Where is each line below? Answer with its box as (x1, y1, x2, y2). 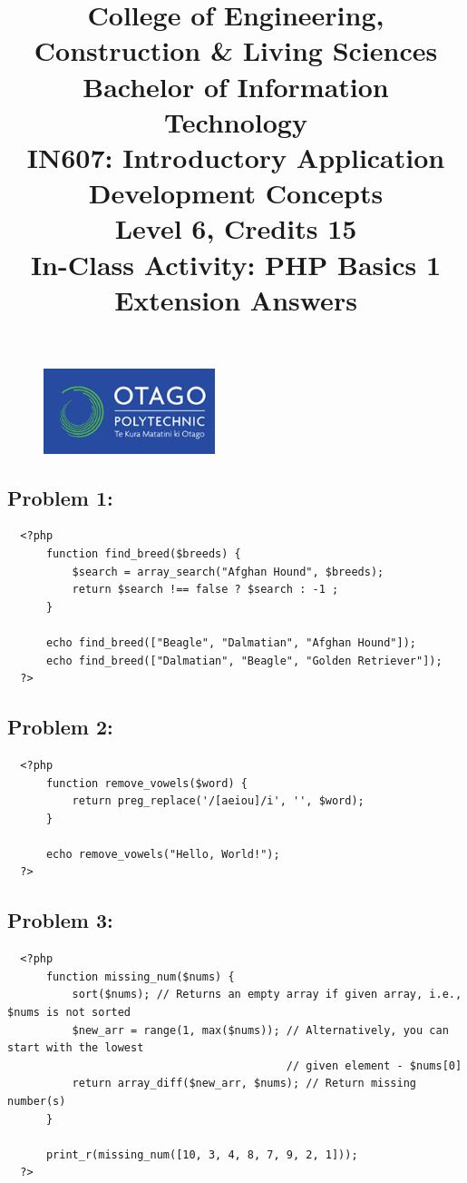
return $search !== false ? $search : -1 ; (72, 583, 339, 596)
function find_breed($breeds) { (45, 547, 241, 560)
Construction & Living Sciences (34, 32, 438, 69)
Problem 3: (7, 906, 113, 934)
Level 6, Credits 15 (114, 210, 357, 247)
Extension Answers (114, 281, 357, 318)
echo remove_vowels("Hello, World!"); (45, 847, 280, 861)
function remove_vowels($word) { (45, 776, 248, 790)
